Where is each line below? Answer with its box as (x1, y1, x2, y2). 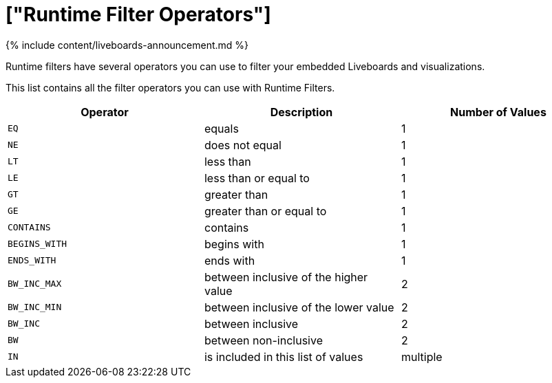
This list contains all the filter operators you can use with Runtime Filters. (6, 81, 335, 94)
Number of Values (450, 105, 546, 119)
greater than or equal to (204, 204, 327, 218)
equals (204, 121, 239, 135)
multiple (401, 349, 443, 364)
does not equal (204, 138, 282, 152)
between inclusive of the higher (204, 270, 368, 284)
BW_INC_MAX (8, 278, 62, 289)
